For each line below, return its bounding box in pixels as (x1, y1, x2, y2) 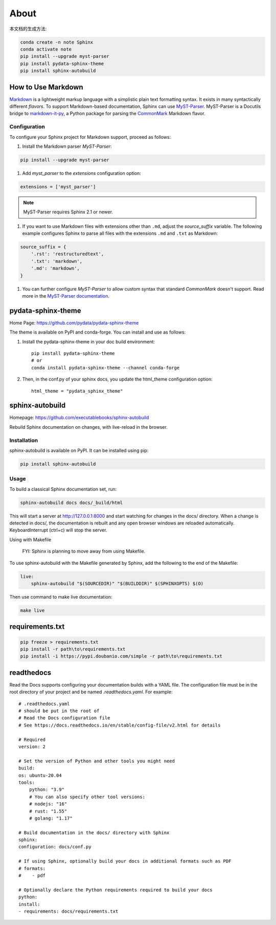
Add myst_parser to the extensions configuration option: (22, 170, 142, 176)
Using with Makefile (9, 536, 51, 542)
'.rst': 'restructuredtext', (31, 251, 104, 257)
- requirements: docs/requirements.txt (18, 908, 119, 914)
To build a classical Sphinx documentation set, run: (9, 486, 117, 492)
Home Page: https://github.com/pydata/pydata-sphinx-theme (9, 320, 139, 326)
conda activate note (20, 46, 72, 52)
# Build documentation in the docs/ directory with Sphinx (18, 829, 170, 835)
